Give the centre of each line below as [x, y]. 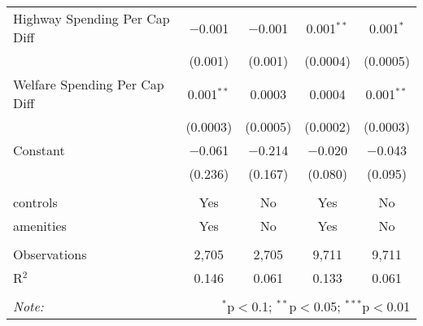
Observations [50, 254]
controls [35, 202]
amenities [40, 226]
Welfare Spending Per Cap [89, 84]
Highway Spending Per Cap [92, 18]
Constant [39, 150]
